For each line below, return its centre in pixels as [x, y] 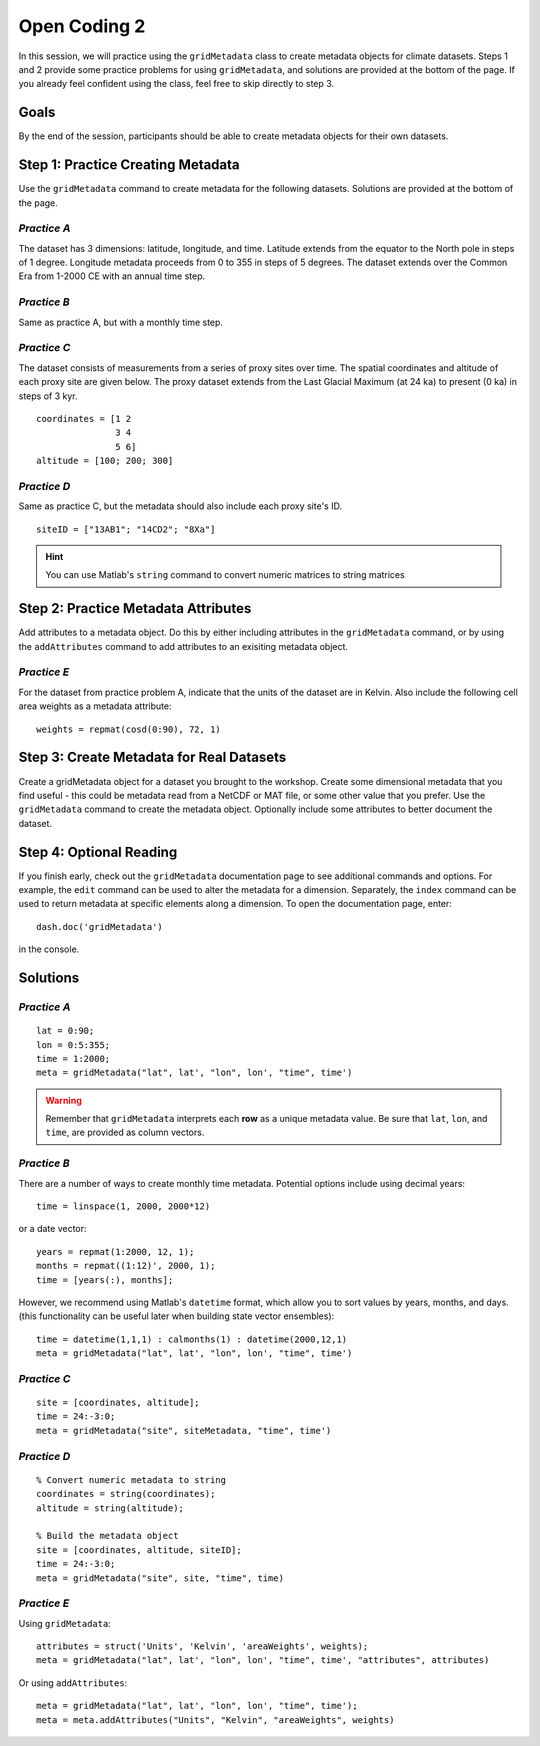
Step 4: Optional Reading [98, 851]
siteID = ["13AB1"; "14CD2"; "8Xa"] [126, 529]
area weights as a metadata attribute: [95, 706]
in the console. [49, 949]
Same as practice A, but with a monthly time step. [121, 322]
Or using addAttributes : [73, 1682]
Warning [63, 1100]
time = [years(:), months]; [105, 1279]
